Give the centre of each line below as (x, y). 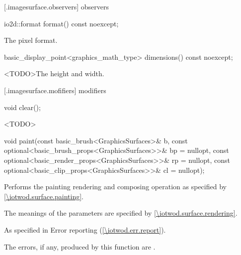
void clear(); (22, 107)
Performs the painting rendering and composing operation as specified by (115, 187)
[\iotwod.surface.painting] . (44, 196)
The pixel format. (31, 40)
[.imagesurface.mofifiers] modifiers (55, 90)
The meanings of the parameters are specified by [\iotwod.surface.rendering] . (121, 213)
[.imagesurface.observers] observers (56, 6)
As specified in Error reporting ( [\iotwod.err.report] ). (85, 229)
